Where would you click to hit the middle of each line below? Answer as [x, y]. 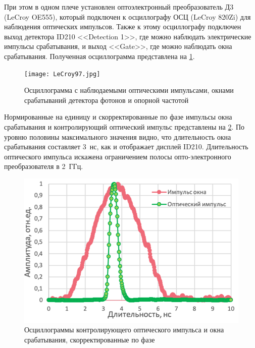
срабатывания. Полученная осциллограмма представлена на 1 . [99, 56]
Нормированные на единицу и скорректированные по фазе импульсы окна [118, 117]
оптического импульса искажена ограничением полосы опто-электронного [118, 156]
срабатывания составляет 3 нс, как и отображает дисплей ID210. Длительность [126, 147]
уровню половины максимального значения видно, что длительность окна [118, 136]
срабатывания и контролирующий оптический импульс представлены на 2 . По [124, 127]
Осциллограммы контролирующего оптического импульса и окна [124, 330]
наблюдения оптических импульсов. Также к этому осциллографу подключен [123, 26]
